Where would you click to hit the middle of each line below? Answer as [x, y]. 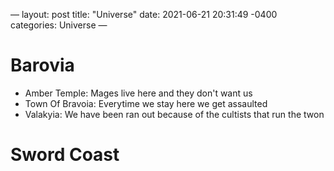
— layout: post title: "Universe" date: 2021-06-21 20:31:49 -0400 [144, 14]
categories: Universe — [59, 25]
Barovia [42, 65]
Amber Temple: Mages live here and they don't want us [138, 93]
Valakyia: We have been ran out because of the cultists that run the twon [174, 114]
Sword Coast [65, 155]
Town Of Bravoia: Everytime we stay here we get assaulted [146, 103]
